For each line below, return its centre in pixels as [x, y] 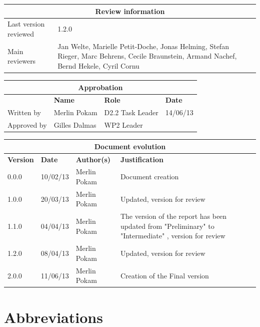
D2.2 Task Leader [131, 112]
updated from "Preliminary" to [167, 226]
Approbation [100, 87]
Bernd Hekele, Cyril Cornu [98, 65]
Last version [26, 24]
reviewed [21, 33]
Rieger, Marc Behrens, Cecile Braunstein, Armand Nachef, [147, 56]
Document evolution [130, 146]
